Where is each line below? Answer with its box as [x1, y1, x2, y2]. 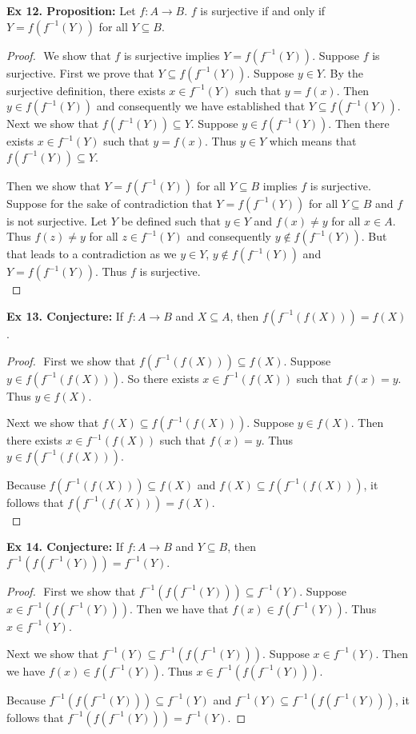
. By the [322, 64, 363, 81]
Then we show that [6, 177, 101, 193]
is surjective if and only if [200, 2, 326, 18]
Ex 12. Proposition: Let [6, 2, 136, 18]
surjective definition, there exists [6, 82, 166, 98]
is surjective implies [123, 46, 220, 63]
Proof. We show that [6, 46, 111, 63]
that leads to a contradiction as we [6, 245, 177, 262]
